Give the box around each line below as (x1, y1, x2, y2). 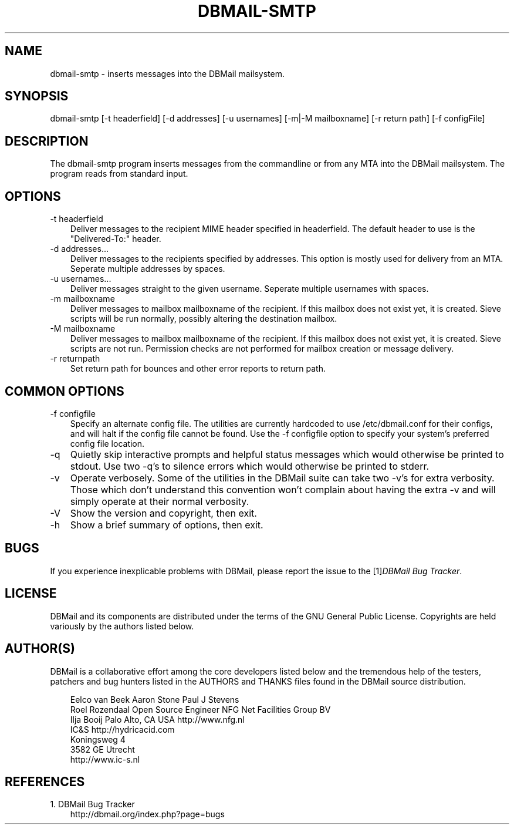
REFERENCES (5, 774, 85, 789)
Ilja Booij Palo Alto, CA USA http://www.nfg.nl (70, 714, 245, 724)
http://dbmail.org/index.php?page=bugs (70, 809, 225, 820)
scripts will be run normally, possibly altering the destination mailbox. (70, 314, 337, 324)
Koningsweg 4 (70, 734, 126, 744)
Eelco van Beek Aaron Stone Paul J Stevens (70, 694, 239, 705)
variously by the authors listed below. (50, 621, 194, 631)
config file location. (70, 438, 145, 449)
